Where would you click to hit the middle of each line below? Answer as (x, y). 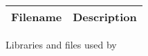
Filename (37, 17)
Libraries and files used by (61, 44)
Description (105, 17)
